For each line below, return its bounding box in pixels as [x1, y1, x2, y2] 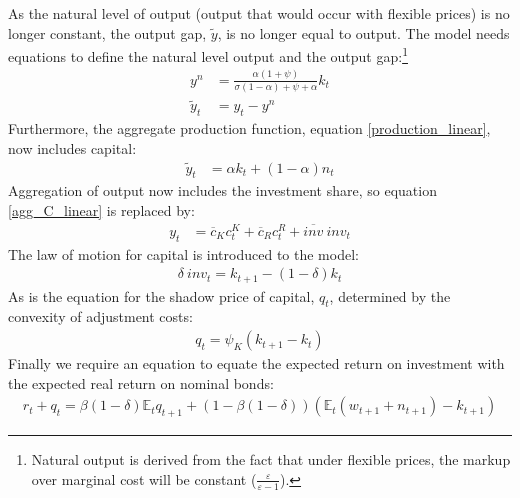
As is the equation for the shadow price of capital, [8, 285, 315, 306]
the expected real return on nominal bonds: [8, 372, 274, 393]
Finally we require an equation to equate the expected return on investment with [8, 353, 505, 374]
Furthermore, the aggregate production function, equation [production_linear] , [8, 118, 491, 139]
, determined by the [329, 285, 451, 306]
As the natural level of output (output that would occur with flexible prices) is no [8, 3, 510, 23]
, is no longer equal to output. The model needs [217, 22, 510, 43]
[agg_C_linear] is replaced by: [8, 199, 195, 220]
